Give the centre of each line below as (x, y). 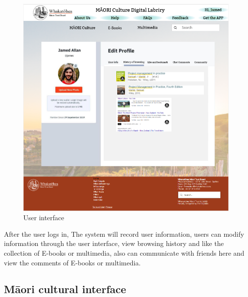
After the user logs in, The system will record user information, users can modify (124, 234)
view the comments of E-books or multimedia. (72, 262)
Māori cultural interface (65, 288)
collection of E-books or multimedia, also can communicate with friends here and (124, 253)
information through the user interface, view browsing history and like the (114, 243)
